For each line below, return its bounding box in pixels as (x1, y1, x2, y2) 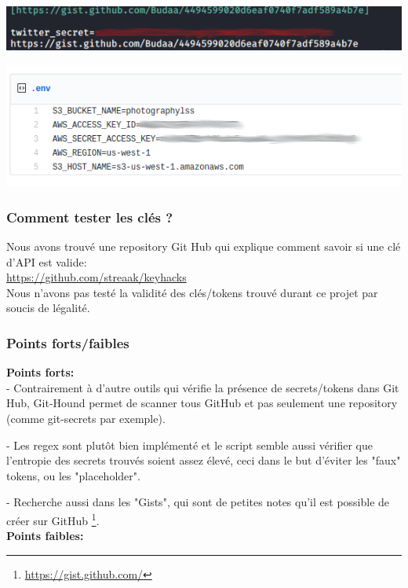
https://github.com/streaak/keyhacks (6, 269, 187, 285)
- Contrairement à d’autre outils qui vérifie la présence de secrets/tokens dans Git (6, 379, 399, 395)
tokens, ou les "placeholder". (6, 467, 140, 483)
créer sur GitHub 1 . (6, 509, 100, 528)
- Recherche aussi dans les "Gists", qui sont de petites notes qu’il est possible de (6, 494, 390, 510)
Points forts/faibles (6, 333, 129, 352)
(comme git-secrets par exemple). (6, 410, 166, 426)
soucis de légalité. (6, 300, 90, 316)
